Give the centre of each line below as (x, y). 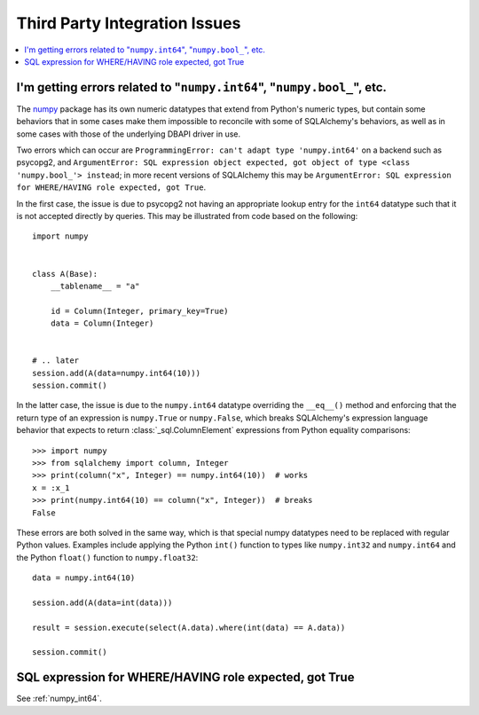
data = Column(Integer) (102, 323)
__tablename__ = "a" (95, 286)
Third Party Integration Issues (129, 23)
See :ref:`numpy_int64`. (59, 699)
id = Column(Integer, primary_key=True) (140, 311)
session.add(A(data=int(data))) (102, 602)
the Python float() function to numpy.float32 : (107, 557)
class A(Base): (65, 274)
